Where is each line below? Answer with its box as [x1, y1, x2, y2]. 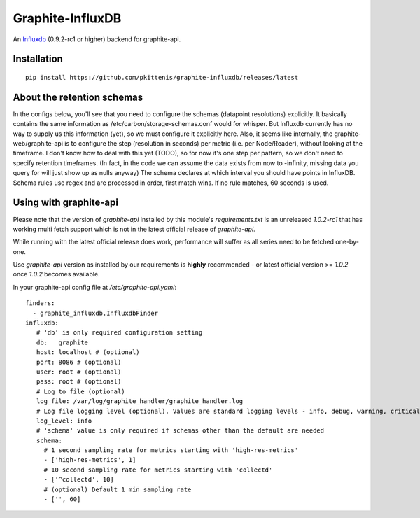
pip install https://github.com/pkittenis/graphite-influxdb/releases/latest [25, 73, 299, 81]
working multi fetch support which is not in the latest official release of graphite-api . [13, 225, 255, 233]
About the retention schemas [13, 91, 143, 103]
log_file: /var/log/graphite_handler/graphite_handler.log [36, 398, 244, 405]
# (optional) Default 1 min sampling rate [43, 485, 192, 493]
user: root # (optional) [36, 367, 122, 376]
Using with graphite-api [13, 197, 119, 209]
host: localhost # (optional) [36, 349, 140, 356]
